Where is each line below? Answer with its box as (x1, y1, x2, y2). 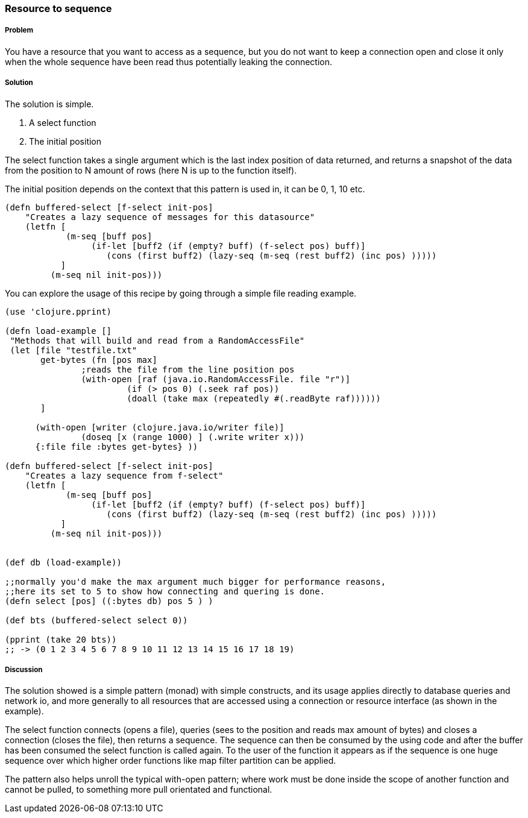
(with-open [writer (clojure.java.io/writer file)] (35, 422, 284, 432)
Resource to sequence (5, 2, 112, 14)
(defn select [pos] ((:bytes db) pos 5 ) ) (5, 596, 213, 606)
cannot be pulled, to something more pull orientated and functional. (5, 784, 272, 795)
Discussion (5, 665, 43, 674)
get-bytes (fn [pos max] (40, 354, 157, 365)
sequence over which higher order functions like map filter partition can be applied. (5, 755, 336, 766)
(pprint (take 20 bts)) (5, 634, 117, 644)
